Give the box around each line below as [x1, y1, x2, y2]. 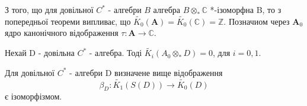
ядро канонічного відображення [5, 26, 119, 39]
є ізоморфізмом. [5, 90, 62, 102]
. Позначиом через [223, 15, 290, 27]
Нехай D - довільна [5, 47, 75, 59]
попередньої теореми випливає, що [5, 15, 131, 27]
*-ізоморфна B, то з [210, 4, 282, 15]
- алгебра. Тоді [89, 47, 142, 59]
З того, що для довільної [5, 4, 94, 15]
